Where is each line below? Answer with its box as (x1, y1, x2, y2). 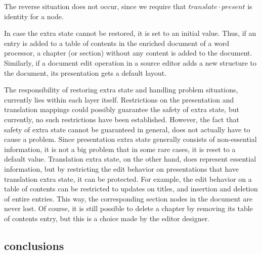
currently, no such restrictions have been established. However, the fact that (4, 114, 239, 124)
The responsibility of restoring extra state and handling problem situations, (4, 84, 238, 95)
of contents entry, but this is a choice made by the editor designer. (4, 213, 210, 223)
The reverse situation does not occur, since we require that (4, 1, 186, 11)
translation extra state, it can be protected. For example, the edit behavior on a (4, 173, 252, 184)
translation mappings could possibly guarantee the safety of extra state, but (4, 104, 239, 115)
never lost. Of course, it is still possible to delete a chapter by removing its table (4, 203, 253, 214)
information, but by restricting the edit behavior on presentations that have (4, 163, 239, 174)
